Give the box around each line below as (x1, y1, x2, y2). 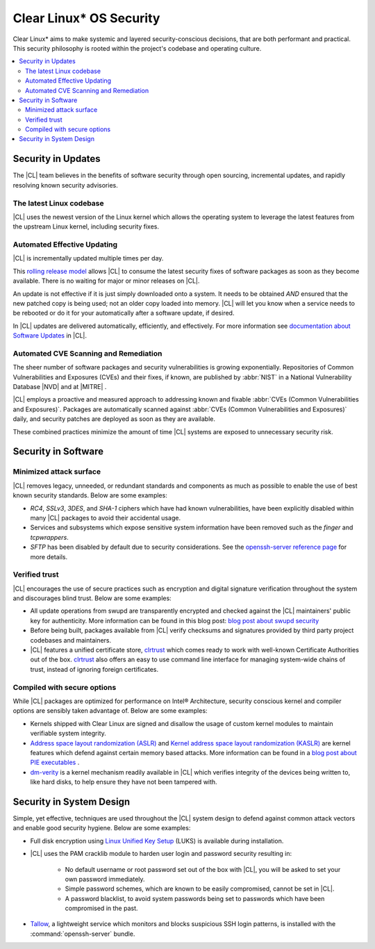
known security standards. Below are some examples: (12, 491, 168, 500)
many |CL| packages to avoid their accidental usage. (30, 513, 181, 522)
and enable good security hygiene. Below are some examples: (12, 824, 191, 832)
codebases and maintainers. (30, 636, 112, 644)
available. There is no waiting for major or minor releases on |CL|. (12, 277, 200, 285)
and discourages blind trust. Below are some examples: (12, 594, 172, 602)
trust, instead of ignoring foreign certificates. (30, 665, 159, 673)
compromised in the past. (65, 904, 138, 913)
